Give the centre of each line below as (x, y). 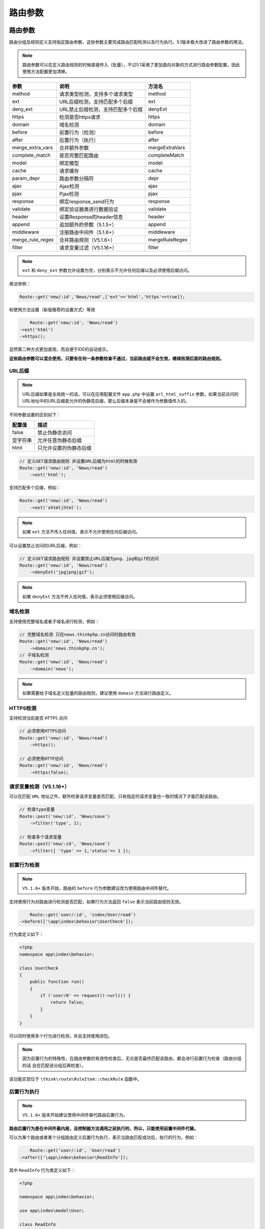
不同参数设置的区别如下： (35, 414)
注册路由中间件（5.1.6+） (88, 232)
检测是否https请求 (80, 117)
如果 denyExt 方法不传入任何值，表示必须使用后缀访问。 (80, 596)
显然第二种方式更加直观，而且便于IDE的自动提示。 (60, 350)
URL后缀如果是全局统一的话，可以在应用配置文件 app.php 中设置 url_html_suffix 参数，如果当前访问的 (131, 394)
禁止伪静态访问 (55, 433)
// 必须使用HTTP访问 (41, 759)
